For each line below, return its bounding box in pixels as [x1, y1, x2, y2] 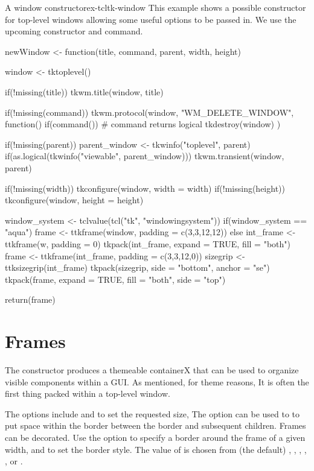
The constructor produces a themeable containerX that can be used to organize [5, 364, 299, 376]
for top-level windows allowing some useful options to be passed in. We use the [5, 13, 296, 25]
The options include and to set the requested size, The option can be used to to [5, 407, 300, 420]
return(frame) [5, 293, 56, 306]
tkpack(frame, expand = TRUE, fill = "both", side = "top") [5, 273, 226, 285]
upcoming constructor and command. [5, 25, 143, 37]
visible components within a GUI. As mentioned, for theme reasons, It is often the [5, 375, 309, 388]
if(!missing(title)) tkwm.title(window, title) [5, 85, 164, 98]
